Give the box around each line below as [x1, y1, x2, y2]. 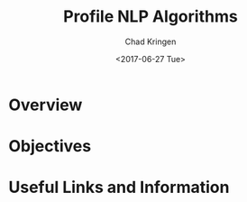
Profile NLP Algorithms [63, 6, 238, 27]
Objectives [8, 136, 92, 157]
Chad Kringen [124, 36, 177, 47]
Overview [8, 95, 83, 115]
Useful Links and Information [8, 178, 230, 197]
